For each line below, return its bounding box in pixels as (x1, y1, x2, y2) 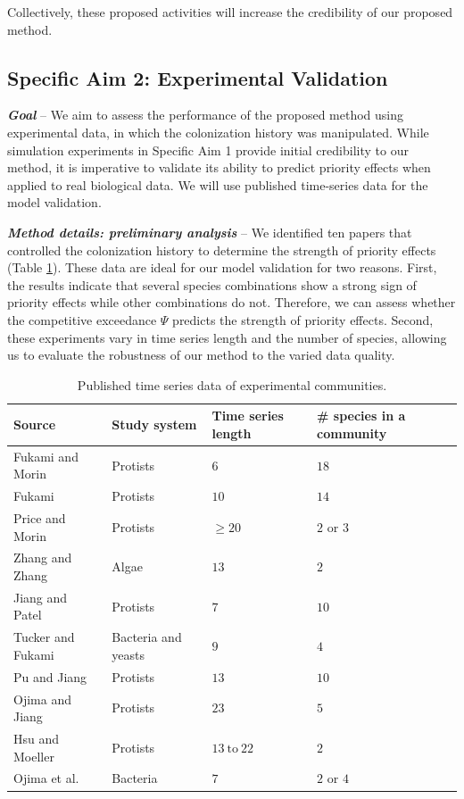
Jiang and (13, 587, 68, 606)
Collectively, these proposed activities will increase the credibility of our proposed (7, 3, 453, 21)
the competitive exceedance (7, 310, 157, 329)
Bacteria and (112, 628, 182, 646)
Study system (112, 415, 197, 434)
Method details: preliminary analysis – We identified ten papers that (7, 222, 412, 241)
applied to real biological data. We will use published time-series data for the (7, 175, 428, 194)
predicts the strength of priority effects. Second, (172, 310, 434, 329)
